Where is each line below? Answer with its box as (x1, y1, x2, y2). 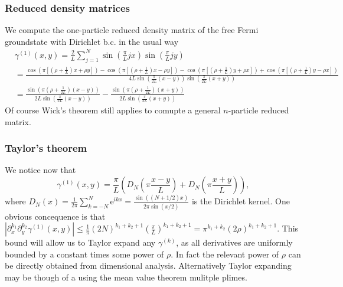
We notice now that (5, 164, 76, 176)
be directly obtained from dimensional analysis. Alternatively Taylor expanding (5, 259, 292, 272)
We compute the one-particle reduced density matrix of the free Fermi (5, 24, 259, 36)
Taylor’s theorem (5, 141, 87, 155)
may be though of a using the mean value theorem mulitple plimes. (5, 271, 247, 283)
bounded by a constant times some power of (5, 247, 164, 260)
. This (277, 222, 299, 234)
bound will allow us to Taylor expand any (5, 236, 156, 249)
